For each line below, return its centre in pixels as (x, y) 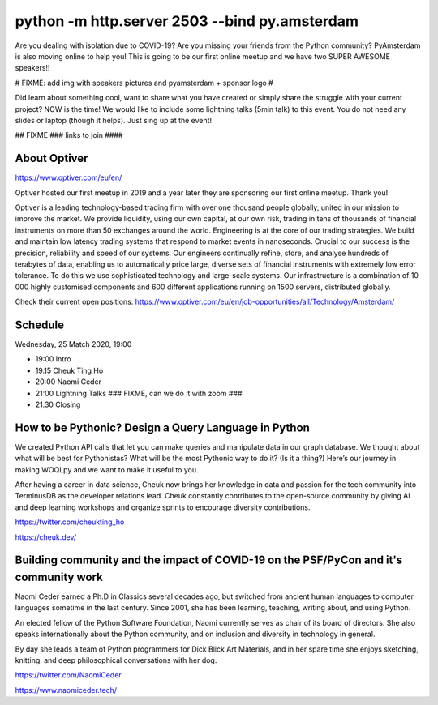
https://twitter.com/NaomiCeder (68, 675)
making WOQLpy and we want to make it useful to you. (107, 469)
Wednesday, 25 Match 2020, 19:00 (73, 344)
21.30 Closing (58, 404)
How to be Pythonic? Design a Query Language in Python (162, 427)
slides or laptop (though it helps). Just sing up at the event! (114, 120)
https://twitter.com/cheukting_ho (70, 522)
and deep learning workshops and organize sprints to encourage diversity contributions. (163, 507)
